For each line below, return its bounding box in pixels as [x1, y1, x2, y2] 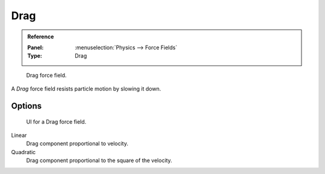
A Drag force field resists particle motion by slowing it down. [11, 85, 161, 92]
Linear [11, 131, 27, 139]
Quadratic [11, 148, 36, 155]
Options [11, 101, 42, 111]
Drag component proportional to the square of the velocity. [26, 157, 173, 164]
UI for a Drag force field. [26, 118, 87, 125]
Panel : [27, 44, 44, 51]
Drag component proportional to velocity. [26, 140, 129, 147]
